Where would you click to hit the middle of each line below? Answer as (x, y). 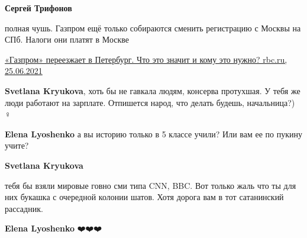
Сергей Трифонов (38, 8)
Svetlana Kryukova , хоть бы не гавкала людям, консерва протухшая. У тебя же (153, 90)
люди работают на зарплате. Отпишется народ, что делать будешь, (125, 102)
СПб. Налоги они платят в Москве (67, 39)
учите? (17, 145)
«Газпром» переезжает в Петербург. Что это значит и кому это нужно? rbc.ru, (146, 59)
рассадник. (24, 208)
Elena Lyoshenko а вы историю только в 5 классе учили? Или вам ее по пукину (154, 134)
